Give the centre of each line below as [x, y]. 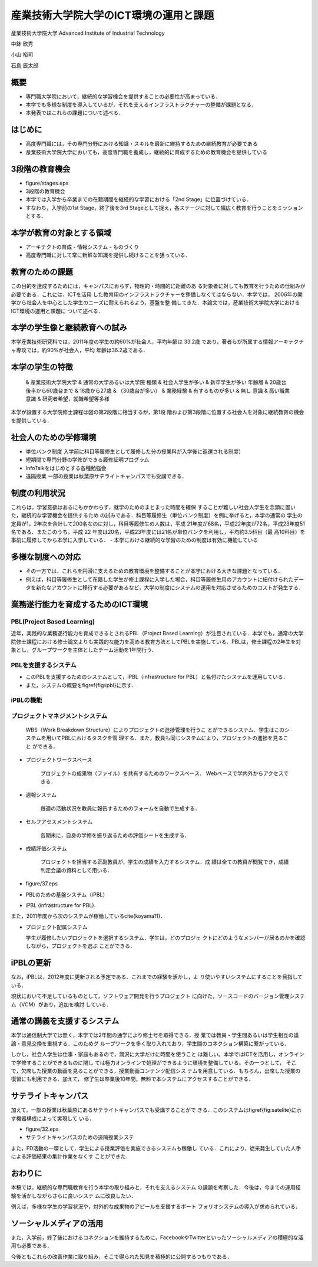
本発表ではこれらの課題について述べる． [74, 113]
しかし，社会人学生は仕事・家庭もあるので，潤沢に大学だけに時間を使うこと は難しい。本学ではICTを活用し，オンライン [158, 1054]
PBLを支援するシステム [44, 665]
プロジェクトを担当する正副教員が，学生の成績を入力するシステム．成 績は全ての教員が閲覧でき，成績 [165, 862]
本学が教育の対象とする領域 [61, 233]
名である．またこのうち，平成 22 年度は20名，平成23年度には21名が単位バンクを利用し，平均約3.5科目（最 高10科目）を [158, 531]
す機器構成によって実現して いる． [53, 1118]
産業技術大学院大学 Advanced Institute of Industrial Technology [88, 33]
